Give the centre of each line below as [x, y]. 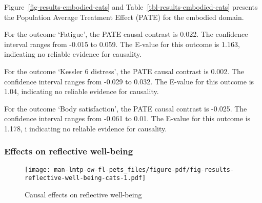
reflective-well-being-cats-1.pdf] [85, 178]
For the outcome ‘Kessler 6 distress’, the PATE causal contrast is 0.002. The [124, 71]
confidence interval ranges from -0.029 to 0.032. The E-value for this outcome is [129, 81]
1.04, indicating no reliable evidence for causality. [82, 91]
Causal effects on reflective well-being [83, 195]
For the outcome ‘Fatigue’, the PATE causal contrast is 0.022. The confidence [126, 34]
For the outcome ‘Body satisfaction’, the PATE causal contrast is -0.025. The [126, 108]
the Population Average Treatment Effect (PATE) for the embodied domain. [124, 17]
